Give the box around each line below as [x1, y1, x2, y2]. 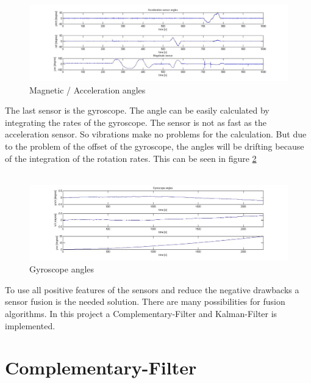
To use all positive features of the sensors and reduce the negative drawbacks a [5, 283, 299, 296]
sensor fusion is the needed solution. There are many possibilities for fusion [5, 295, 285, 308]
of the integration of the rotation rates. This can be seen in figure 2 [5, 151, 257, 164]
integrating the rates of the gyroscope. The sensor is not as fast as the [5, 115, 266, 128]
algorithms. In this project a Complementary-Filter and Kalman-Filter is [5, 307, 277, 319]
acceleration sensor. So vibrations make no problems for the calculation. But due [5, 128, 307, 140]
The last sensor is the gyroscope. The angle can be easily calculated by [5, 104, 270, 117]
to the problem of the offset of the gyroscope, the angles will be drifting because [5, 140, 304, 153]
